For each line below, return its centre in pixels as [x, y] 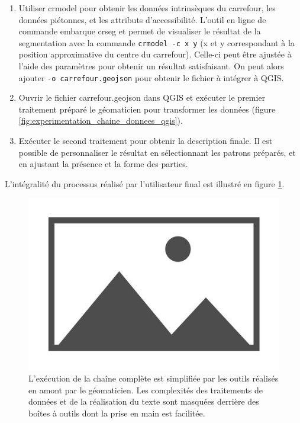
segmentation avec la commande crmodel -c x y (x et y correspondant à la [157, 42]
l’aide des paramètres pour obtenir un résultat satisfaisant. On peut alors [151, 66]
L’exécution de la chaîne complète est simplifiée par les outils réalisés [154, 378]
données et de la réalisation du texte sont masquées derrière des [144, 401]
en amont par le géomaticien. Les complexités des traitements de [146, 390]
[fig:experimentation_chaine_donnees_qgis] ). [101, 121]
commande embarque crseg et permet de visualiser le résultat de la [140, 31]
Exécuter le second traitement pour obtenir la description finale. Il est [146, 141]
